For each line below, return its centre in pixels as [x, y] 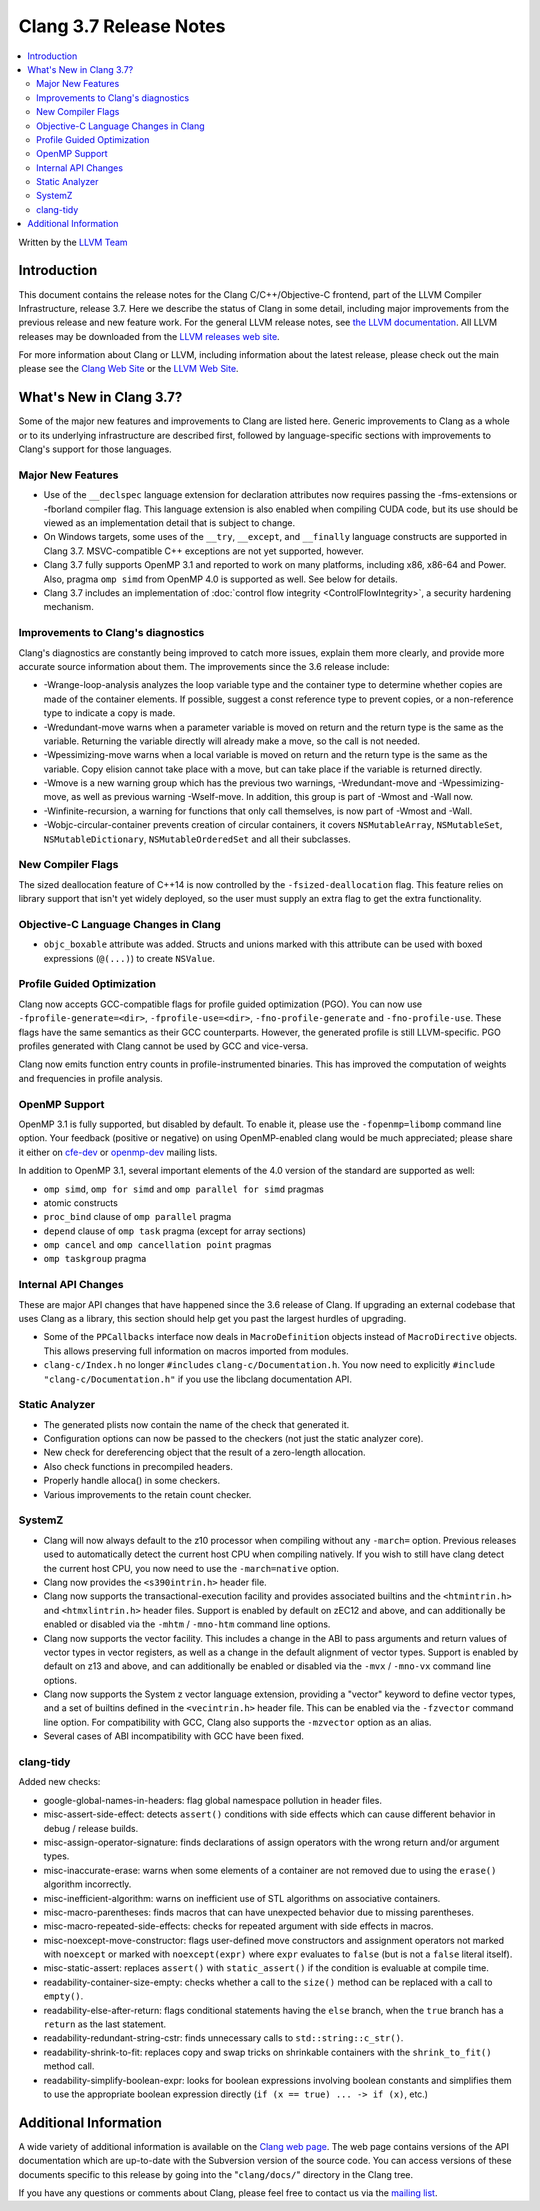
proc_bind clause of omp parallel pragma [137, 1217]
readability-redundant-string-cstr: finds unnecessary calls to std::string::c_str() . [223, 2038]
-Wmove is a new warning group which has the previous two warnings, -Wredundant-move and [240, 783]
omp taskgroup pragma [95, 1259]
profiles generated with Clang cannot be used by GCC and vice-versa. [163, 1046]
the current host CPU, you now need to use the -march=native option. [191, 1568]
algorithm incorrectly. [87, 1884]
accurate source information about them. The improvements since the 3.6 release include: [204, 666]
